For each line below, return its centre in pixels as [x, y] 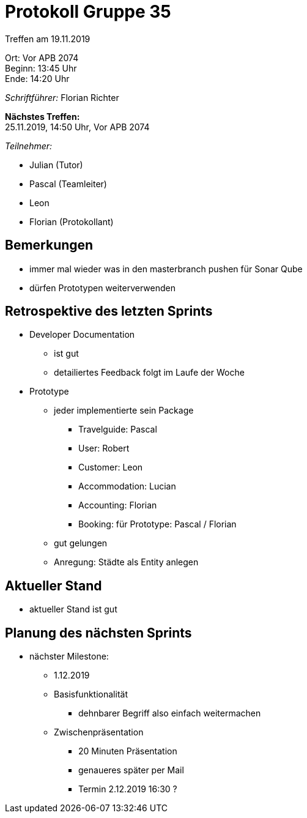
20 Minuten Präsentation [128, 751]
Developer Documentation [82, 335]
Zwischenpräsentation [99, 732]
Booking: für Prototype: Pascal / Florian [157, 524]
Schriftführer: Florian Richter [62, 97]
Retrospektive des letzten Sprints [109, 311]
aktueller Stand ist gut [73, 609]
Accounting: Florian [118, 505]
